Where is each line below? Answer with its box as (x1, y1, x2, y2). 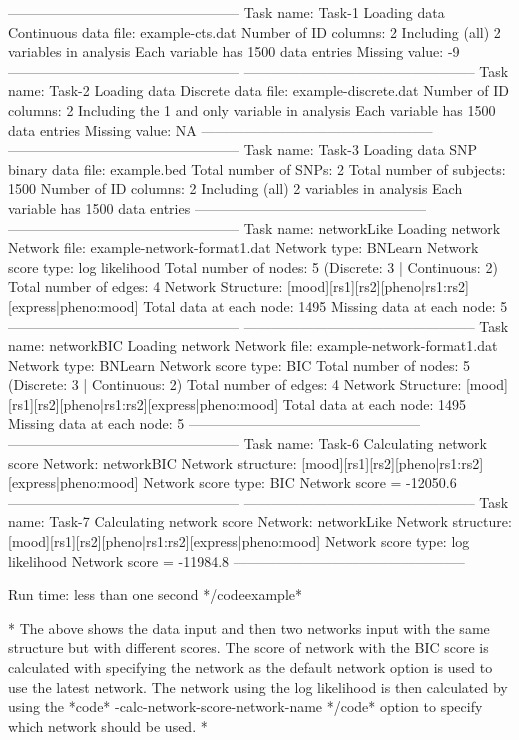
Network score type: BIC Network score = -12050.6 (143, 472, 457, 493)
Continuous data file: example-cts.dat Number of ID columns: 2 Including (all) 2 (8, 21, 501, 42)
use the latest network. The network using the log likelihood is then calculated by (8, 676, 508, 697)
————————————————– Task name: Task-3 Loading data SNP (8, 139, 478, 160)
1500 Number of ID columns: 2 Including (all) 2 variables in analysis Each (8, 178, 463, 199)
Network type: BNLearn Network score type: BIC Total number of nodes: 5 (8, 354, 471, 375)
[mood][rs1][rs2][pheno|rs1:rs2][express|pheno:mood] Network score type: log (8, 531, 470, 552)
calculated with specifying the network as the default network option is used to (8, 657, 493, 677)
